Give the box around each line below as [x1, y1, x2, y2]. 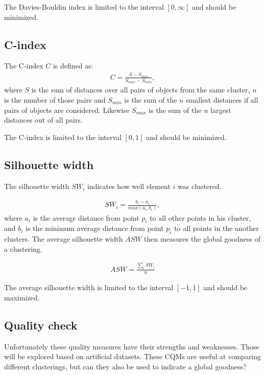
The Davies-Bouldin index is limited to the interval [4, 2, 164, 12]
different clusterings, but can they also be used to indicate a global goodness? [4, 361, 247, 371]
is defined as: [53, 60, 93, 71]
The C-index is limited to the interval [4, 131, 122, 142]
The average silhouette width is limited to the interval [4, 282, 174, 293]
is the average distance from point [33, 212, 139, 223]
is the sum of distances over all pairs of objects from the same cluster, [31, 84, 250, 95]
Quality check [4, 317, 78, 333]
